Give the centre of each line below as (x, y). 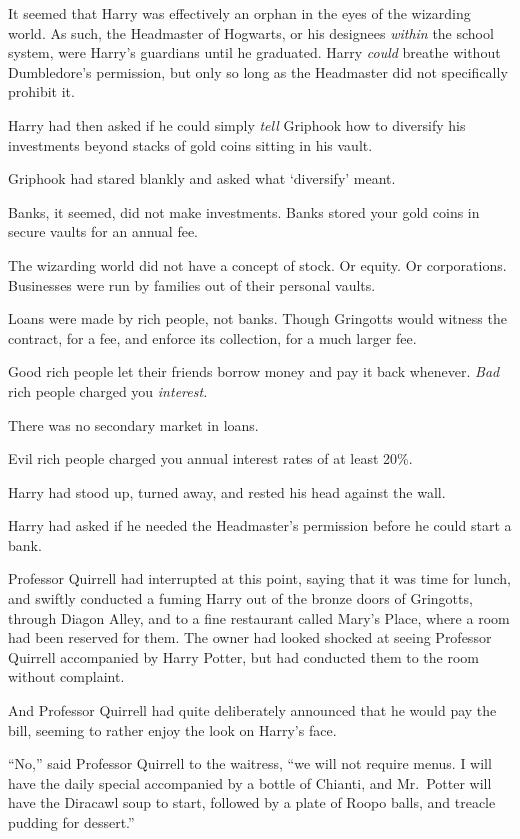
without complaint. (66, 676)
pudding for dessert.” (71, 822)
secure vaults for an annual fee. (103, 231)
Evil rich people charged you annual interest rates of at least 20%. (210, 458)
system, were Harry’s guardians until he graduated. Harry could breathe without (254, 52)
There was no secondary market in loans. (133, 424)
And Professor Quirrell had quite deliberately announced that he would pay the (252, 710)
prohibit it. (41, 91)
